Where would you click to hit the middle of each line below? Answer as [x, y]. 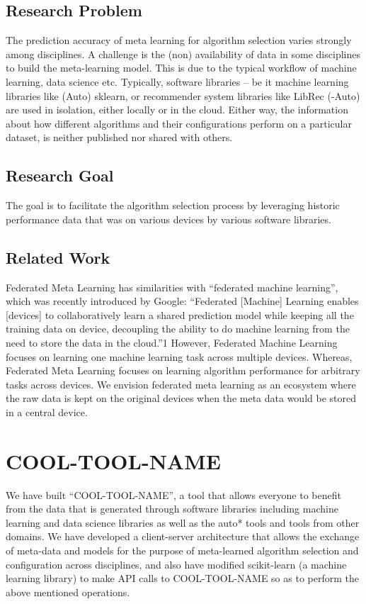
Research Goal [60, 175]
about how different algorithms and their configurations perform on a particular [179, 123]
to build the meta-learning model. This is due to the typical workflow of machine [181, 68]
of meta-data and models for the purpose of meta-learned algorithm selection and [182, 550]
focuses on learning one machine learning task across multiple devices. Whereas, [179, 356]
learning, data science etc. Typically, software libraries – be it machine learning [177, 81]
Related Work [58, 257]
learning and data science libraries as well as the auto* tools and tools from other [183, 522]
